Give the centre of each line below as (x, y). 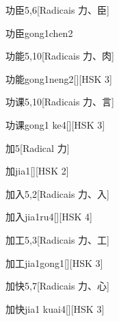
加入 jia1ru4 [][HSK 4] (49, 217)
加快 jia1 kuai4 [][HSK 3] (55, 308)
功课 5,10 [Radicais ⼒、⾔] (60, 102)
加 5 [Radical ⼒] (38, 147)
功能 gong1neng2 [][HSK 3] (59, 78)
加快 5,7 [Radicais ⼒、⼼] (57, 286)
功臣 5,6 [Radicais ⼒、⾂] (57, 10)
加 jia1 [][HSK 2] (37, 171)
